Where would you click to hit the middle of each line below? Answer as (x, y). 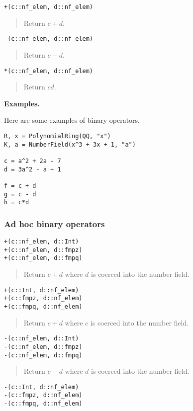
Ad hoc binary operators (54, 223)
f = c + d (20, 186)
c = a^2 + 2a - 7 (33, 161)
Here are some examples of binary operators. (72, 120)
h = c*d (17, 203)
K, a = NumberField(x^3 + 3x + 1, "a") (70, 144)
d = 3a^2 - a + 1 (33, 169)
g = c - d (20, 194)
